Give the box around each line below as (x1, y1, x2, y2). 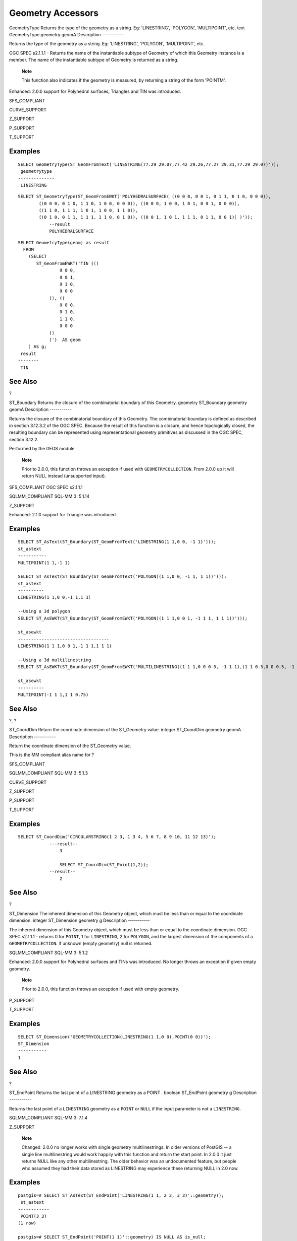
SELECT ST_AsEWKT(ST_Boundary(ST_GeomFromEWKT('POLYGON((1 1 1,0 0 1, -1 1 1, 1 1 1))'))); (18, 616, 247, 621)
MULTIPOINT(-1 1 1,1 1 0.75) (18, 691, 89, 697)
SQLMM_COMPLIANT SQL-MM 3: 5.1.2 (9, 950, 88, 956)
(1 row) (18, 1220, 37, 1226)
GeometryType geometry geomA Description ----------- (9, 31, 124, 37)
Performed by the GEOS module (9, 446, 75, 452)
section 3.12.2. (9, 436, 39, 442)
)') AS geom (49, 337, 81, 343)
